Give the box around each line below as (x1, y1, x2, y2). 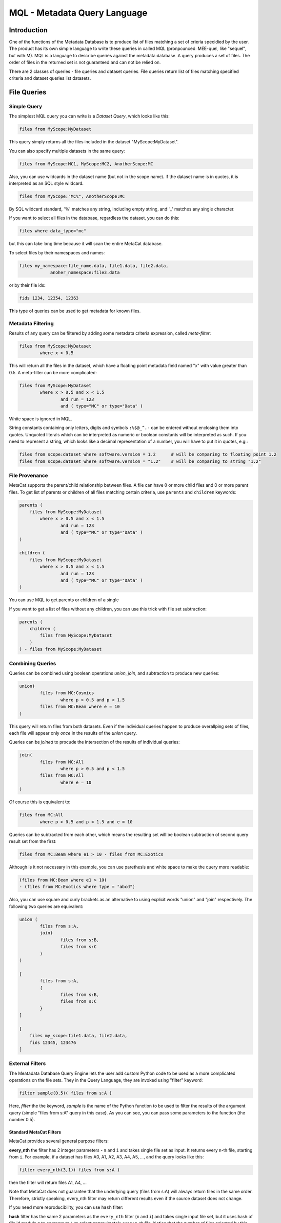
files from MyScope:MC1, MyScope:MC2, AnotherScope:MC (19, 161, 153, 166)
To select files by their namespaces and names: (9, 249, 105, 255)
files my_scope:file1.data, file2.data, (29, 1033, 128, 1039)
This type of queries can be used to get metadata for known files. (9, 308, 141, 314)
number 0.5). (9, 1116, 35, 1122)
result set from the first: (9, 838, 57, 844)
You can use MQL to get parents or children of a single (9, 597, 119, 603)
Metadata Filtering (9, 320, 54, 327)
